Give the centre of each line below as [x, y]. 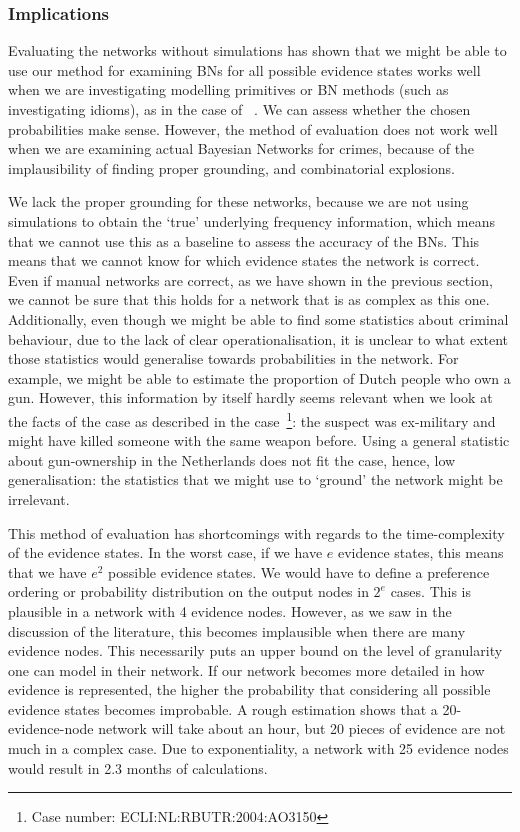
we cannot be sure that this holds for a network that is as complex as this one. [249, 299]
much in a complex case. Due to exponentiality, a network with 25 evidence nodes [258, 748]
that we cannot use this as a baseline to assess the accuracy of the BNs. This [244, 240]
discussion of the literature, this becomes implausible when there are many [237, 630]
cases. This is [431, 591]
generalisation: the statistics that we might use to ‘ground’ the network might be [255, 479]
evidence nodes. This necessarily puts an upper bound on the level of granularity [255, 650]
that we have [47, 571]
